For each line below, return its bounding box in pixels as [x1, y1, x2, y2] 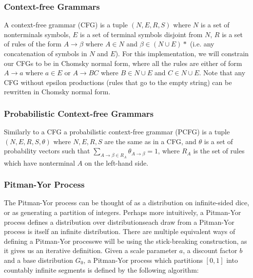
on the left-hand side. [84, 157, 149, 168]
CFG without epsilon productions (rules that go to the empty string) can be [4, 77, 232, 87]
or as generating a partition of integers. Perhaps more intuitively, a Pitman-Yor [4, 207, 241, 217]
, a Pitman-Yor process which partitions [83, 255, 203, 265]
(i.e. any [190, 39, 214, 49]
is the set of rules [193, 146, 245, 156]
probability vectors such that [4, 146, 90, 156]
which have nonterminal [4, 157, 75, 168]
